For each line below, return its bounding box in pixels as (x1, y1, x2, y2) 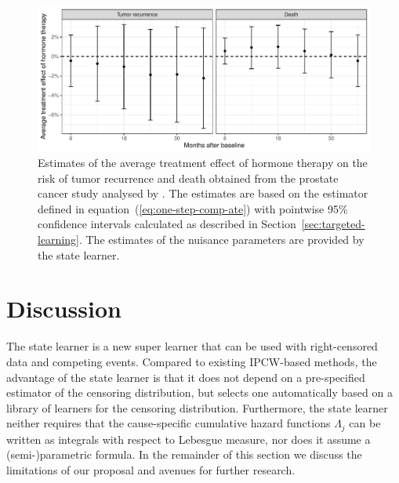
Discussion (6, 292, 122, 325)
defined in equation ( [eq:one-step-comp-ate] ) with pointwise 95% (38, 200, 348, 216)
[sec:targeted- (301, 216, 365, 232)
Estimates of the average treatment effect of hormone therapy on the (38, 154, 368, 171)
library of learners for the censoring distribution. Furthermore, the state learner (6, 399, 388, 416)
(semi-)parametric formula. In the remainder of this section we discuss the (6, 446, 362, 463)
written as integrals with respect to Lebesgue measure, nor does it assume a (6, 430, 371, 447)
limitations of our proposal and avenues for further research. (6, 461, 296, 478)
